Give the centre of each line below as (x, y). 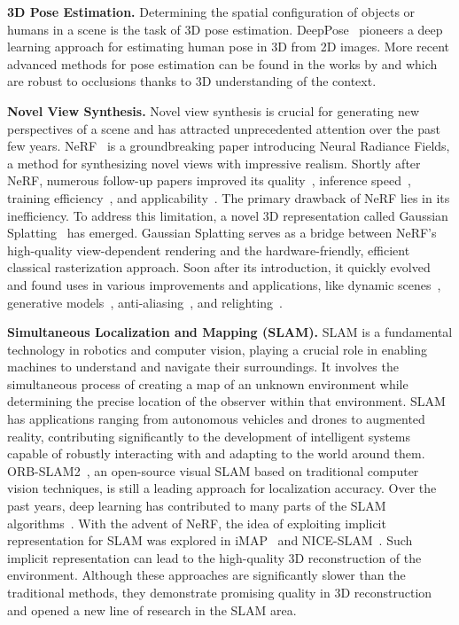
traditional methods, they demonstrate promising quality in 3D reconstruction (220, 592)
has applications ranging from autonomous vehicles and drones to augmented (216, 419)
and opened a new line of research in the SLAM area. (152, 609)
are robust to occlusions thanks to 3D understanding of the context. (192, 81)
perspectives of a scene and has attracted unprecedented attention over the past (224, 128)
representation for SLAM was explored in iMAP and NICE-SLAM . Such (210, 540)
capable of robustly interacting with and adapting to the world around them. (216, 453)
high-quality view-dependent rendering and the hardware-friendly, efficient (209, 250)
